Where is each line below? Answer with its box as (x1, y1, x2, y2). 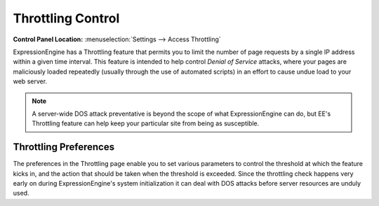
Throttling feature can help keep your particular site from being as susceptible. (32, 119, 260, 128)
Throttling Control (13, 11, 120, 26)
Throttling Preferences (13, 141, 115, 153)
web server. (13, 77, 48, 85)
